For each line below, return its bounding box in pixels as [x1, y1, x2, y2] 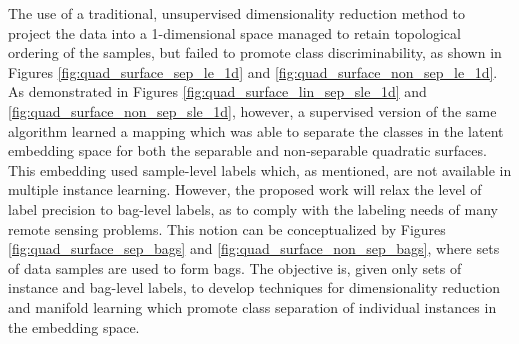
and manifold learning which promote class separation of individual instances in [8, 296, 497, 317]
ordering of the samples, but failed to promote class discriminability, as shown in [8, 42, 502, 63]
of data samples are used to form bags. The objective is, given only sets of [8, 257, 462, 278]
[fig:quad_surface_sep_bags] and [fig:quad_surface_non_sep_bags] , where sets [8, 238, 500, 259]
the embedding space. [8, 316, 140, 337]
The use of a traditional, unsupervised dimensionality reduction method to [8, 3, 466, 23]
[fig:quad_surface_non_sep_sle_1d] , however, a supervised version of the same [8, 100, 497, 121]
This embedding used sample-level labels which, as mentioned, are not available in [8, 159, 512, 180]
